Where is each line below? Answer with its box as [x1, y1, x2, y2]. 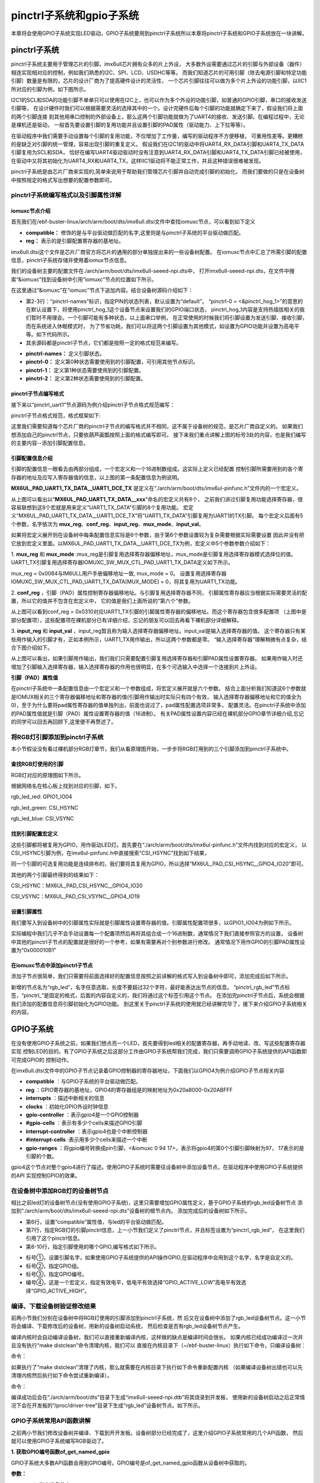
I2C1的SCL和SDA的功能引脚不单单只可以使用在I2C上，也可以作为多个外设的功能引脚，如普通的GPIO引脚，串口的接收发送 [11, 97, 307, 104]
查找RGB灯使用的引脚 [11, 760, 63, 768]
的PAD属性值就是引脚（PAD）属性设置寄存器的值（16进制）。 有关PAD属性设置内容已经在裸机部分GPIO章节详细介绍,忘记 [11, 709, 305, 717]
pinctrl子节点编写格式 [11, 390, 65, 397]
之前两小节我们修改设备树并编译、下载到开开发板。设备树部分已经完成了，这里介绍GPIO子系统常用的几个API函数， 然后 [11, 1429, 303, 1436]
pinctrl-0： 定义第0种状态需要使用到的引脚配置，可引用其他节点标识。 [25, 358, 199, 365]
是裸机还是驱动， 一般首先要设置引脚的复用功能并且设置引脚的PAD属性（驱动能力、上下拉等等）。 [11, 122, 249, 129]
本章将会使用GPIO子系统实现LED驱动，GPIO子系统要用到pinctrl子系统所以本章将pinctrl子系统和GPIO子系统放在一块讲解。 [11, 30, 308, 37]
